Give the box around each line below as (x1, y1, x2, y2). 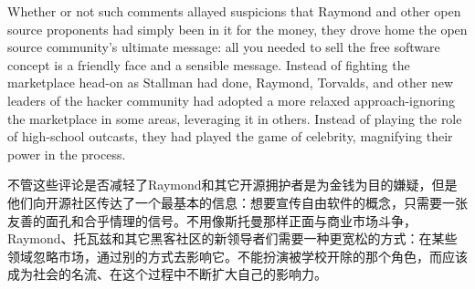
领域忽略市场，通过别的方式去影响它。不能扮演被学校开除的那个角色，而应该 (7, 246, 468, 265)
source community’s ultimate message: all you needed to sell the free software (7, 37, 440, 57)
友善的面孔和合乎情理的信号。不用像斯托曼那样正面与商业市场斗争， (7, 211, 417, 230)
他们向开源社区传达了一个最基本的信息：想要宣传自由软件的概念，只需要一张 (7, 192, 468, 212)
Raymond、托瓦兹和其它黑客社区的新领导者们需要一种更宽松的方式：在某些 (7, 229, 458, 248)
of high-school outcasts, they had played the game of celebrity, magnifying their (7, 127, 453, 146)
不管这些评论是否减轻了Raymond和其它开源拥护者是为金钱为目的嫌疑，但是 (7, 175, 458, 194)
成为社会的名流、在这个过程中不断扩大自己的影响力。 (7, 264, 327, 284)
